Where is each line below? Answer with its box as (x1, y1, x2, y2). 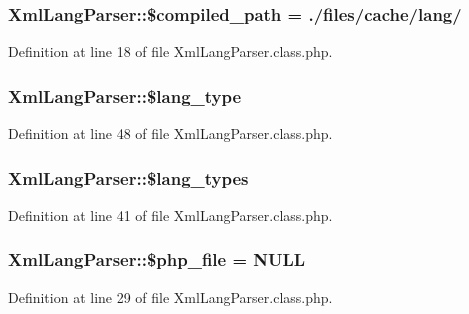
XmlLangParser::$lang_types (8, 165, 249, 190)
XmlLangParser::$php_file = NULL (8, 247, 306, 272)
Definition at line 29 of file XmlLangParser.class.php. (8, 286, 333, 307)
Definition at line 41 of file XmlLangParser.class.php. (8, 204, 333, 225)
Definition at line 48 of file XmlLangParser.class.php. (8, 123, 333, 144)
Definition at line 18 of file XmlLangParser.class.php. (8, 41, 333, 62)
